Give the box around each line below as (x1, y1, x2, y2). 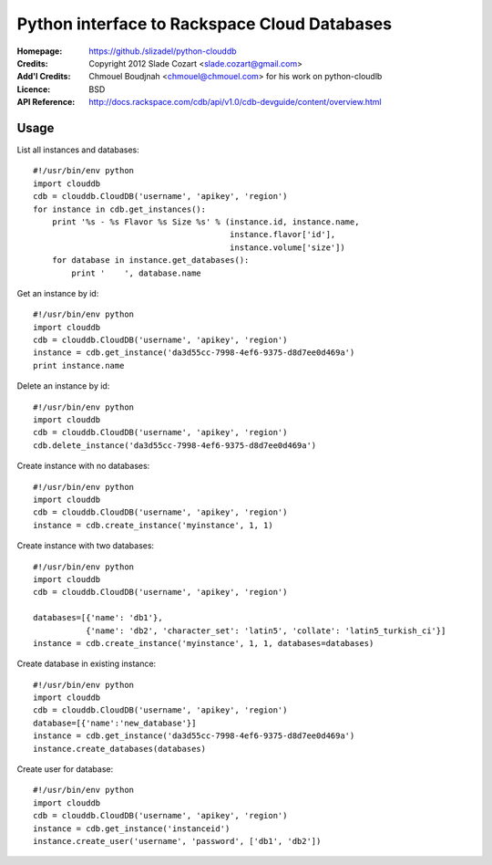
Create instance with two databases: (16, 540, 155, 551)
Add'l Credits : (16, 71, 71, 82)
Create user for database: (16, 764, 114, 775)
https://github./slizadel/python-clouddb (88, 46, 237, 57)
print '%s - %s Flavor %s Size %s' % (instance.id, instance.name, (51, 216, 360, 227)
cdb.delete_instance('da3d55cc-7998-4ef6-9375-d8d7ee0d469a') (33, 440, 317, 451)
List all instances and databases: (16, 144, 140, 155)
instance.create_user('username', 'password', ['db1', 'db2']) (33, 836, 322, 846)
